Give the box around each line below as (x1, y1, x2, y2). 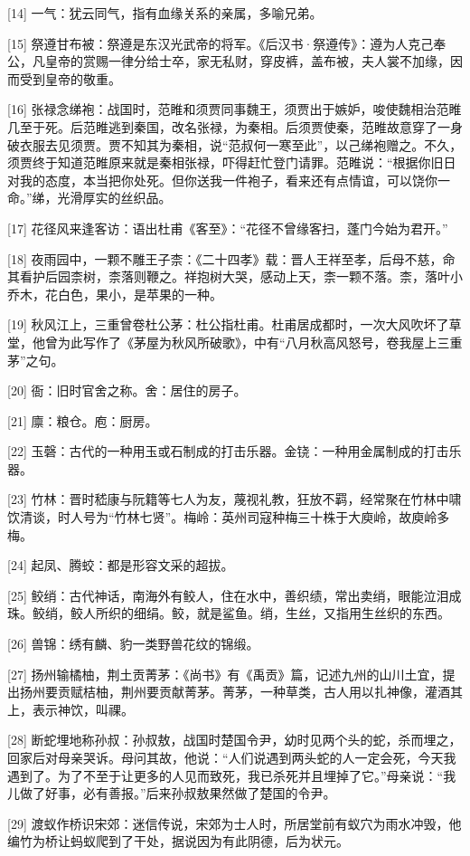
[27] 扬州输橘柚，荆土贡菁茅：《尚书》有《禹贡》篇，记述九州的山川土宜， (7, 664, 443, 683)
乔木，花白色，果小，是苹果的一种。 (7, 284, 222, 303)
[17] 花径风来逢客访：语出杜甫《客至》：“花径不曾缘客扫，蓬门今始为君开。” (7, 218, 448, 237)
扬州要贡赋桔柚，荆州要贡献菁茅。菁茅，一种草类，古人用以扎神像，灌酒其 (19, 682, 463, 701)
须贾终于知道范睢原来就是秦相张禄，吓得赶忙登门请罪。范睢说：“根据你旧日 (7, 153, 456, 172)
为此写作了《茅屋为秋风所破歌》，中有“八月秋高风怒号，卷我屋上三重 (57, 332, 463, 351)
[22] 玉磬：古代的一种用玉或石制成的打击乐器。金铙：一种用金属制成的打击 (7, 442, 449, 461)
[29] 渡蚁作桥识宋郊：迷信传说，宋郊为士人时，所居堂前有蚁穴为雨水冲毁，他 (7, 813, 462, 832)
